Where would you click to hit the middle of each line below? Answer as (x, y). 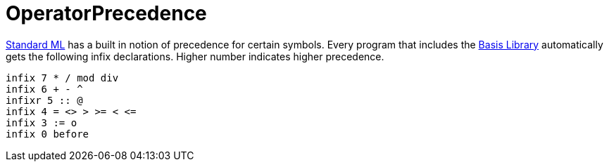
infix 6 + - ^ (44, 89)
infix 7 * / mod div (62, 78)
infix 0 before (48, 134)
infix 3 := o (42, 122)
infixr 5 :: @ (44, 100)
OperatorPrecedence (106, 13)
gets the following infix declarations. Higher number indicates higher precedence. (195, 56)
